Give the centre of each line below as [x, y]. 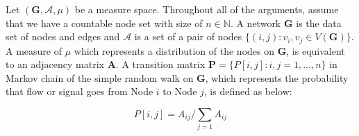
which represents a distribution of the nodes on [174, 50]
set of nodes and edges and [63, 36]
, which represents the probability [277, 77]
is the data [319, 23]
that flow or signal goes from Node [80, 91]
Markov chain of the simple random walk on [100, 77]
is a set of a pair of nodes [188, 36]
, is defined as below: [248, 91]
